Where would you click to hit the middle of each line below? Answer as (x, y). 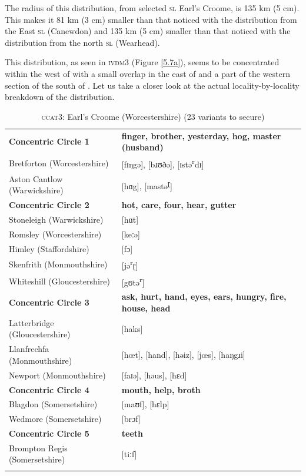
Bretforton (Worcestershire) (59, 162)
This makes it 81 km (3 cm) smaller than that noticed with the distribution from (151, 19)
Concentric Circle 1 (49, 141)
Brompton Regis (38, 447)
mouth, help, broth (161, 389)
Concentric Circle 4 (49, 389)
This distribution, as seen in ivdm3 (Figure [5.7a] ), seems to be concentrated (142, 62)
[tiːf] (129, 453)
